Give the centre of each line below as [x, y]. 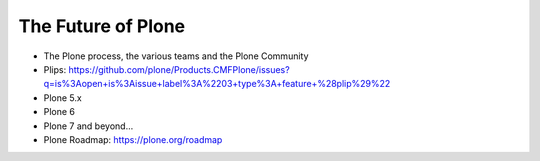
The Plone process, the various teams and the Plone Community [176, 56]
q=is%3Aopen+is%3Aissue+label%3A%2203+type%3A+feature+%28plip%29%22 [217, 84]
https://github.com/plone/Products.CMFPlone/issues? [179, 69]
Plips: [55, 69]
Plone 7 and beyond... [88, 126]
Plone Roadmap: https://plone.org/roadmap [133, 139]
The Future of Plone [102, 26]
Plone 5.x [62, 97]
